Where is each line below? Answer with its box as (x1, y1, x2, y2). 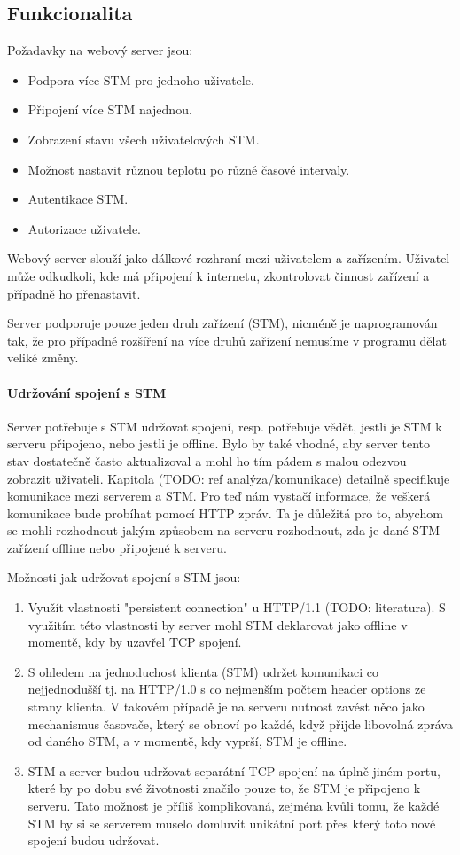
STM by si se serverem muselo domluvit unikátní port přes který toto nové (27, 813, 436, 832)
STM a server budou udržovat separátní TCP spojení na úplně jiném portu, (27, 761, 441, 780)
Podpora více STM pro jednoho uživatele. (27, 70, 254, 89)
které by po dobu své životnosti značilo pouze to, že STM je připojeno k (27, 779, 421, 797)
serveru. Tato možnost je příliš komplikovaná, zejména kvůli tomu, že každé (27, 797, 440, 814)
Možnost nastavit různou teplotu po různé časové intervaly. (27, 159, 350, 178)
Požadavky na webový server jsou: (7, 41, 193, 59)
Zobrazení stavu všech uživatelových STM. (27, 129, 260, 148)
